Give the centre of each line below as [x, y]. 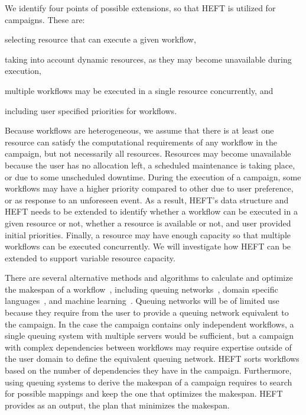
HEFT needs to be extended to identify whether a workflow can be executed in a [151, 211]
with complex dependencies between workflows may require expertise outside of [148, 347]
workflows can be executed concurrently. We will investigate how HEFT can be [148, 246]
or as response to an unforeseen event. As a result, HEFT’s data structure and [147, 200]
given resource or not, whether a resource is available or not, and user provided [148, 223]
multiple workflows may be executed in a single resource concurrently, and [139, 90]
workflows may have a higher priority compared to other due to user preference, [149, 188]
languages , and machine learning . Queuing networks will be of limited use [142, 301]
